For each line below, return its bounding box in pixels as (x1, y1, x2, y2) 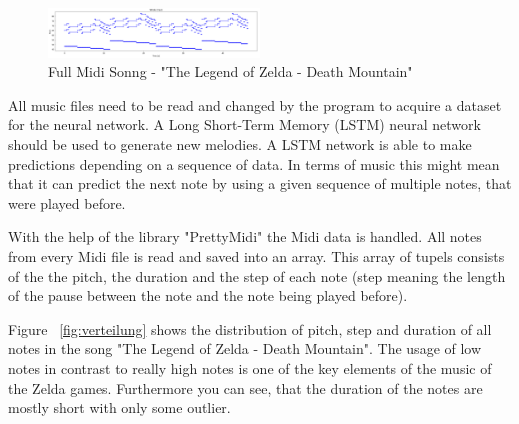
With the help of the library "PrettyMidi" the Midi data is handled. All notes (8, 226, 482, 247)
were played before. (8, 192, 126, 213)
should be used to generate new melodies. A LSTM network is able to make (8, 134, 472, 155)
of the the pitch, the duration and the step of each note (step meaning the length (8, 265, 506, 286)
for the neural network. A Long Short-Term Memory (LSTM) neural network (8, 114, 481, 135)
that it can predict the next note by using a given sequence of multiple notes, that (8, 173, 512, 194)
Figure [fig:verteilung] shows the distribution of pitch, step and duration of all (8, 318, 492, 339)
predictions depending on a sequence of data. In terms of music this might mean (8, 153, 500, 174)
